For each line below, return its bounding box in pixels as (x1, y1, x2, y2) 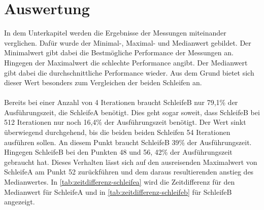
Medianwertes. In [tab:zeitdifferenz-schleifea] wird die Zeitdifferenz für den (4, 177, 235, 187)
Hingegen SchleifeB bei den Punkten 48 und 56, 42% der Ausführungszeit (4, 147, 233, 157)
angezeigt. (4, 196, 35, 207)
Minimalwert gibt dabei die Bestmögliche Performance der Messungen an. (4, 47, 234, 58)
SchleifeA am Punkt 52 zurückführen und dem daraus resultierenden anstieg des (4, 166, 254, 177)
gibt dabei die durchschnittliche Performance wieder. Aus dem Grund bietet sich (4, 67, 254, 78)
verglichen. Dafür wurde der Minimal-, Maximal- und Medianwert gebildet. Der (4, 37, 251, 48)
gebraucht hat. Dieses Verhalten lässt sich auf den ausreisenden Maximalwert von (4, 156, 257, 167)
